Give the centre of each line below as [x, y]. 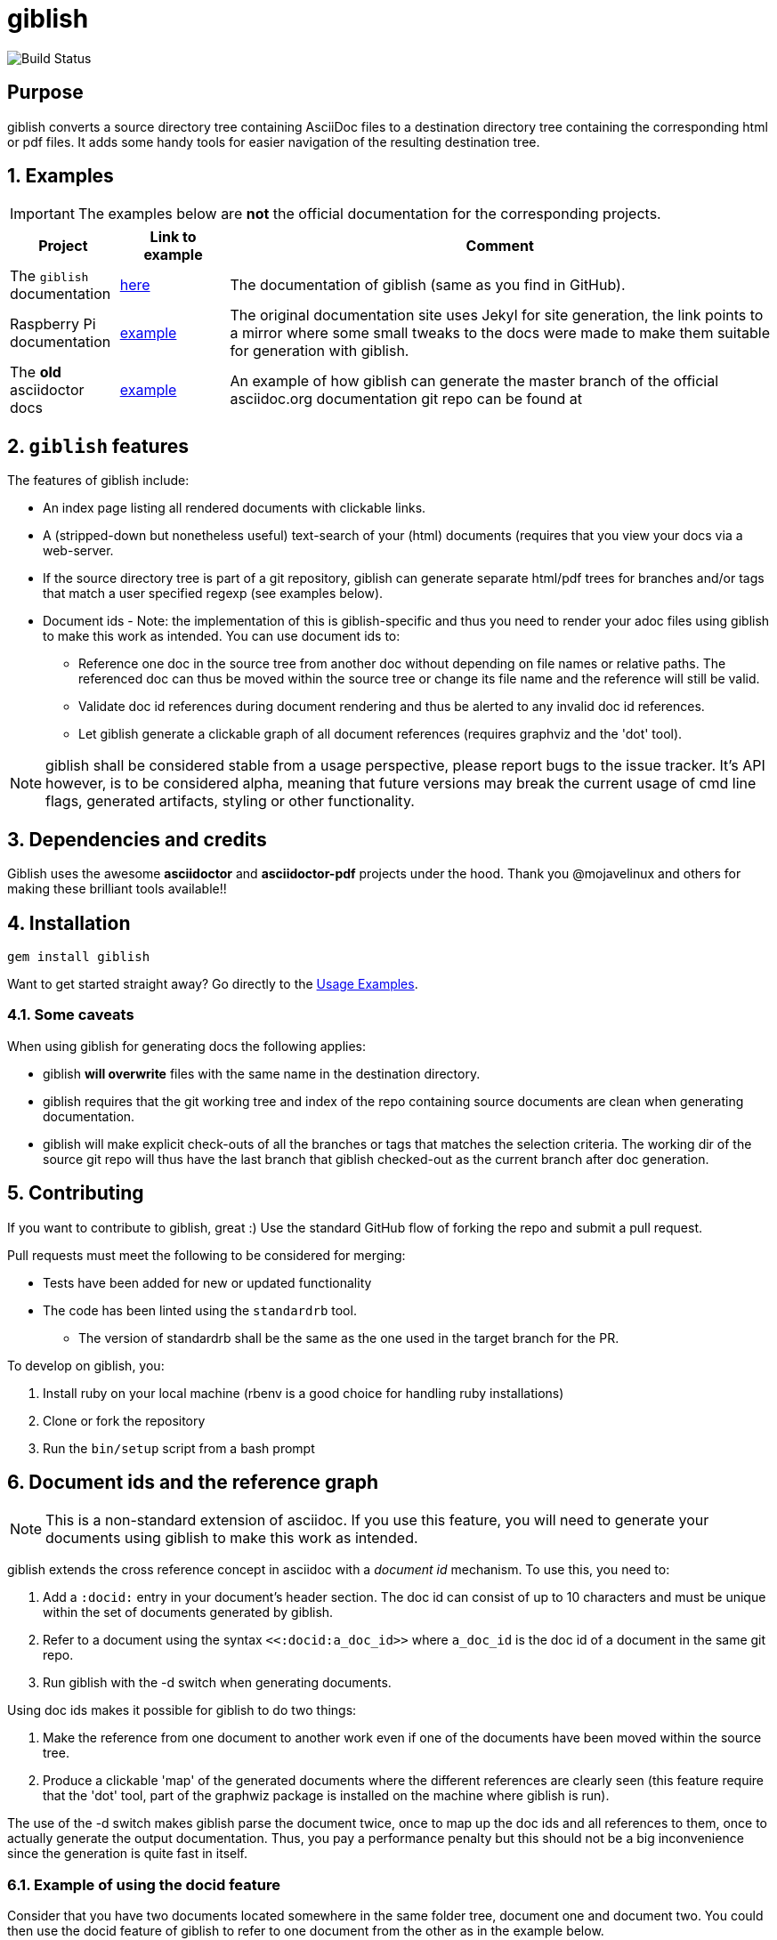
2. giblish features [98, 446]
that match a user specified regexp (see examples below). [213, 594]
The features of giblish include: [98, 481]
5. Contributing [76, 1193]
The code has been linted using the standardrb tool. [200, 1310]
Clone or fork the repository [124, 1420]
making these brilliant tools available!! [117, 889]
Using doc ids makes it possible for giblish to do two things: [182, 1710]
